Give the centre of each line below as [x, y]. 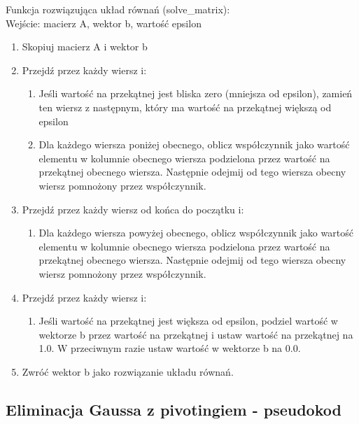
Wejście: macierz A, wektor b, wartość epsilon [104, 23]
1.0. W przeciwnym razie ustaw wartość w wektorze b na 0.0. [170, 348]
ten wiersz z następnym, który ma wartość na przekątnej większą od [185, 107]
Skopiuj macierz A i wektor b [85, 47]
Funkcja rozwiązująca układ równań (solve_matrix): [118, 9]
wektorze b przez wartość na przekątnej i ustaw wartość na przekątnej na [196, 334]
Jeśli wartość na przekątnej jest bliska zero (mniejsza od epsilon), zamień [196, 93]
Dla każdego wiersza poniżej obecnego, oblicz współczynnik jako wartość [194, 144]
